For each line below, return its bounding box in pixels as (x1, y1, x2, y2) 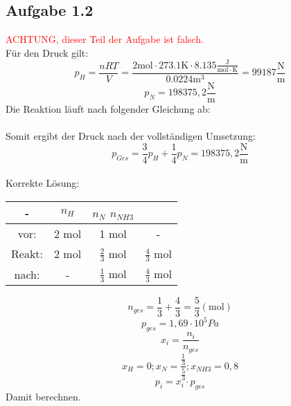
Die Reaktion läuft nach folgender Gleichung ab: (6, 101, 211, 116)
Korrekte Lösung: (6, 176, 80, 190)
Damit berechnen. (6, 389, 81, 404)
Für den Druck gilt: (6, 45, 89, 59)
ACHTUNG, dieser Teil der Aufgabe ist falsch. (6, 32, 204, 46)
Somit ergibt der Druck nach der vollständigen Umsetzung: (6, 129, 256, 143)
